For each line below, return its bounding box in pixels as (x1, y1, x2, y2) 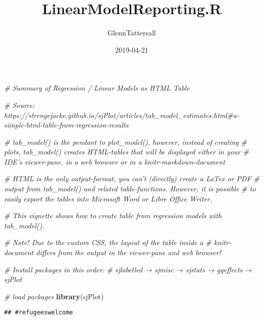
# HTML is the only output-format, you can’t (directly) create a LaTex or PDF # (4, 173, 259, 184)
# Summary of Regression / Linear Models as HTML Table (4, 83, 190, 93)
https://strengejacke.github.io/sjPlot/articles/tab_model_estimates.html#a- (4, 109, 239, 120)
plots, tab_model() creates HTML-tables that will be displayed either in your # (4, 146, 249, 157)
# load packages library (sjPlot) (4, 291, 104, 301)
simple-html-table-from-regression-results (4, 119, 129, 130)
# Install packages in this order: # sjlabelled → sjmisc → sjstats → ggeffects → (4, 264, 252, 274)
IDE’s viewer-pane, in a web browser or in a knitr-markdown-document (4, 156, 225, 167)
